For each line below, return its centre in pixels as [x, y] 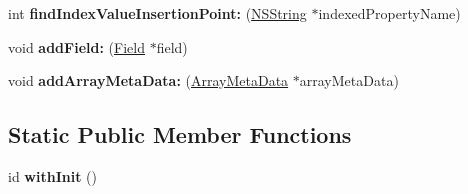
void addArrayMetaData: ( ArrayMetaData [148, 80]
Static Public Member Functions [180, 134]
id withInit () [52, 175]
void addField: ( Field [76, 46]
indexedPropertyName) [389, 13]
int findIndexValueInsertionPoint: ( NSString [157, 13]
